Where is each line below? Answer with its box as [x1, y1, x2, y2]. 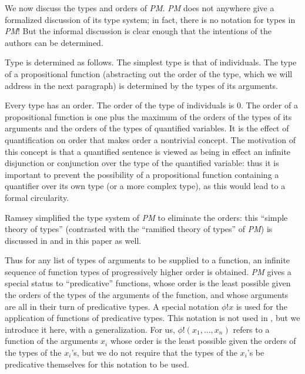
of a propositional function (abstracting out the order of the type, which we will [5, 67, 293, 80]
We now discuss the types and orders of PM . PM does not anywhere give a [5, 2, 274, 14]
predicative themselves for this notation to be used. [5, 358, 189, 370]
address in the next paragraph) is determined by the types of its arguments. [5, 79, 278, 91]
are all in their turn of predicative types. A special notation [5, 300, 219, 312]
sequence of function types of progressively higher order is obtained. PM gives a [5, 265, 291, 277]
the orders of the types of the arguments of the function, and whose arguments [5, 289, 289, 301]
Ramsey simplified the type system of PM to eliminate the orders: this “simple [5, 211, 288, 223]
